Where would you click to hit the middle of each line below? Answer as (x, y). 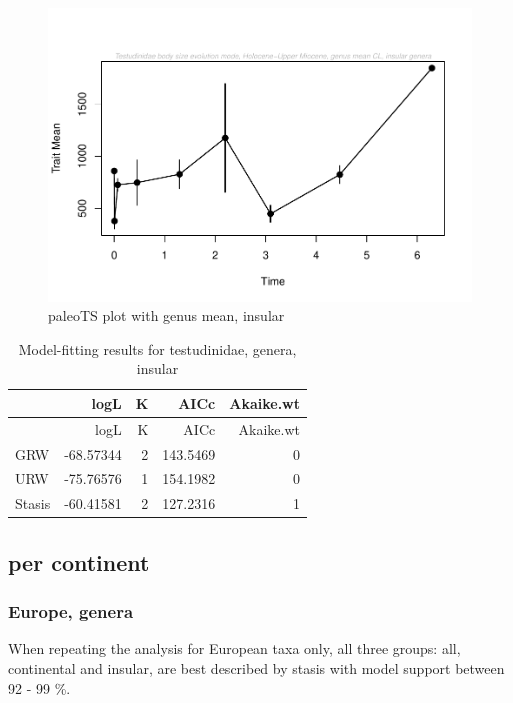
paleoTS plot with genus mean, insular (166, 315)
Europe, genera (71, 611)
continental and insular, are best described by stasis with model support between (256, 667)
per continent (79, 561)
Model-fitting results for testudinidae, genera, (157, 348)
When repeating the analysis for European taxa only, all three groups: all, (234, 648)
